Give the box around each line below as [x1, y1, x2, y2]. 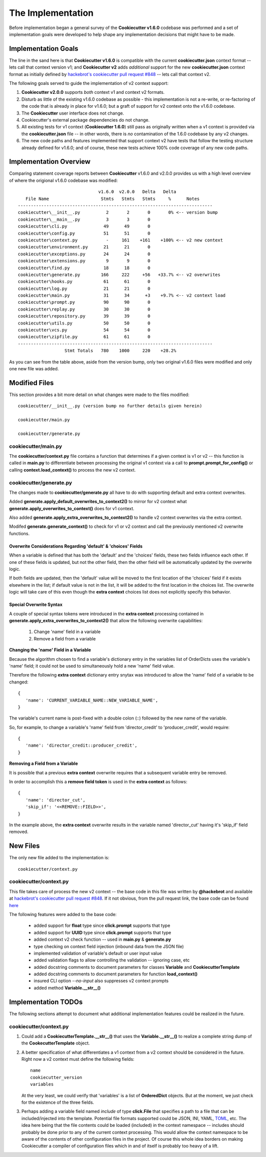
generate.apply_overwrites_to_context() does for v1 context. [9, 505, 135, 511]
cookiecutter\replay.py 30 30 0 [18, 306, 150, 312]
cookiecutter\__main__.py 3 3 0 [18, 216, 150, 222]
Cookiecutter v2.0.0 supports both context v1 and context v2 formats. [21, 89, 165, 95]
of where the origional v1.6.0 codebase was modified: [9, 177, 118, 183]
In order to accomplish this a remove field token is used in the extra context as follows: [9, 779, 187, 785]
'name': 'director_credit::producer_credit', [25, 743, 137, 748]
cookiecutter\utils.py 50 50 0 [18, 320, 150, 326]
